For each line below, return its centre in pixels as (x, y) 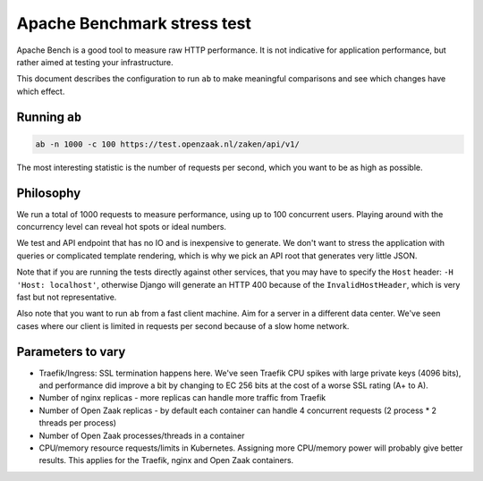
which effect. (41, 91)
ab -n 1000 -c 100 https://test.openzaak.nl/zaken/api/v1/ (167, 144)
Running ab (49, 117)
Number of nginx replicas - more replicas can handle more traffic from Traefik (182, 398)
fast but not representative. (67, 297)
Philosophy (49, 193)
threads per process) (77, 423)
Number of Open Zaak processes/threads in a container (142, 435)
